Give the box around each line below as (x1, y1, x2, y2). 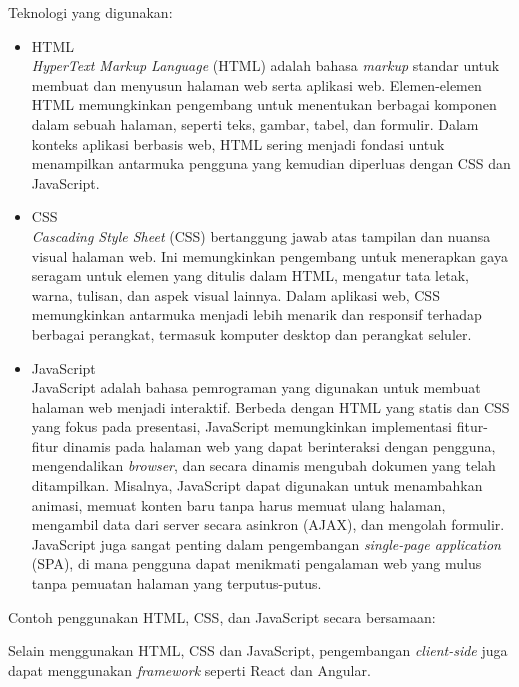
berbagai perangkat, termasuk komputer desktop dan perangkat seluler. (31, 323, 472, 344)
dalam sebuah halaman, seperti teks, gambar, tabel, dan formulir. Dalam (31, 113, 479, 134)
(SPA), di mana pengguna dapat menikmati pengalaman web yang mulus (31, 553, 482, 574)
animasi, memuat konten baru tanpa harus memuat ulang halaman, (31, 494, 446, 515)
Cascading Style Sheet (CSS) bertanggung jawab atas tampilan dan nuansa (31, 225, 491, 246)
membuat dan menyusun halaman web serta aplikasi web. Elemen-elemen (31, 74, 482, 95)
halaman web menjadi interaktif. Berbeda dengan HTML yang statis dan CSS (31, 396, 510, 417)
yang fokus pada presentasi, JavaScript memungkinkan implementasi (31, 416, 453, 437)
